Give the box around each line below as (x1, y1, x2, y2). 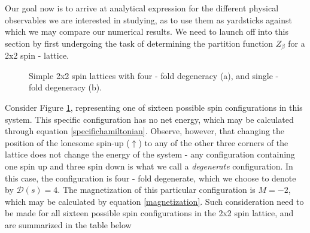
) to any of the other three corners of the (138, 136, 288, 149)
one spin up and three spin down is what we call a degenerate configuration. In (5, 159, 293, 172)
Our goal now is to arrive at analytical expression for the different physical (5, 2, 279, 14)
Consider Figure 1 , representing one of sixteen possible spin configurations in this (5, 101, 303, 114)
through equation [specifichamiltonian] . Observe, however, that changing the (5, 125, 284, 137)
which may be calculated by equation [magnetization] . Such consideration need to (5, 195, 304, 207)
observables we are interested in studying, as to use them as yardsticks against (5, 13, 292, 26)
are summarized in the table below (5, 218, 132, 231)
